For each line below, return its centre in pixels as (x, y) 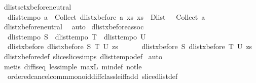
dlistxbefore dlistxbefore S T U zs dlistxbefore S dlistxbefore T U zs (130, 46)
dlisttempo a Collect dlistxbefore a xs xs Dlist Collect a (106, 16)
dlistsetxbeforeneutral (38, 7)
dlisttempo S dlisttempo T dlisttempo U (77, 36)
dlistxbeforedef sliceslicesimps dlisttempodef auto (83, 56)
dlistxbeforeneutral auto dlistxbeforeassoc (74, 27)
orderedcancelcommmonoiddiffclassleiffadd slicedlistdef (93, 76)
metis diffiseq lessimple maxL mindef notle (73, 66)
